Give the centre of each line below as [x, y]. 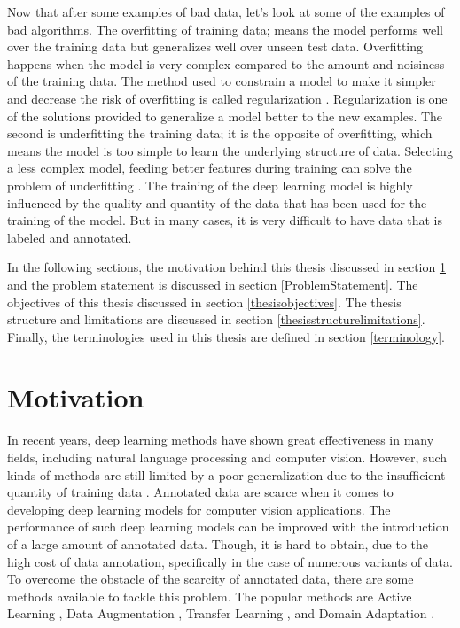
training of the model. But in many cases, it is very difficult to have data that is [225, 220]
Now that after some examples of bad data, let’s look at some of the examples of [226, 12]
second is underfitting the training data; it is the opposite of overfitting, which [220, 133]
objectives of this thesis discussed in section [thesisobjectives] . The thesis [204, 302]
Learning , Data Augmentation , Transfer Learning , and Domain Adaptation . [221, 613]
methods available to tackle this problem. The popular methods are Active [210, 596]
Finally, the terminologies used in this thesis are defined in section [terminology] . [226, 336]
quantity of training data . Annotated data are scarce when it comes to [200, 492]
